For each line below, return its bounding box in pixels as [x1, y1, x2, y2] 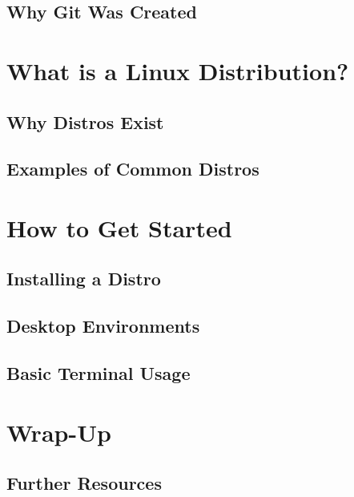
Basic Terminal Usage [6, 361, 191, 386]
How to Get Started [6, 211, 232, 244]
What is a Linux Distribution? [6, 54, 349, 87]
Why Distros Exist [6, 109, 164, 134]
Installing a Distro [6, 266, 161, 291]
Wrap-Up [6, 415, 111, 448]
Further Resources [6, 471, 162, 495]
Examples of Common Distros [6, 156, 259, 181]
